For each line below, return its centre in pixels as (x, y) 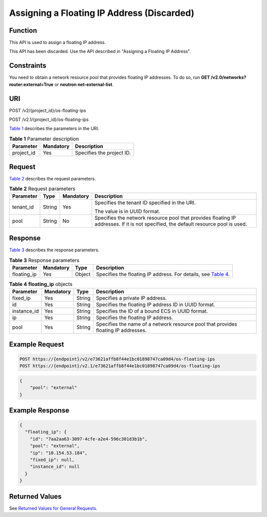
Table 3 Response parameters (44, 260)
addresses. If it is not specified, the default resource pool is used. (171, 224)
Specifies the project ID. (103, 153)
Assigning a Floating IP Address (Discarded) (102, 13)
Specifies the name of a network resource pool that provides (166, 324)
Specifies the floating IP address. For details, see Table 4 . (163, 274)
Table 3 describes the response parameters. (54, 250)
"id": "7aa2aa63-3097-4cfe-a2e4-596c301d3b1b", (89, 439)
